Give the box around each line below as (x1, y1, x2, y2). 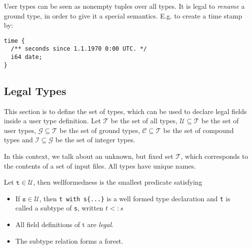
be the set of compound (163, 125, 234, 135)
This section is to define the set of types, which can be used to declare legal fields (4, 106, 247, 116)
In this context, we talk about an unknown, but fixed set (4, 151, 174, 161)
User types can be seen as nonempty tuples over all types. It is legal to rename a (4, 1, 245, 11)
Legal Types (4, 83, 66, 98)
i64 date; (11, 54, 42, 61)
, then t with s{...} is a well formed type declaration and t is (39, 193, 231, 203)
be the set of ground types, (59, 125, 140, 135)
